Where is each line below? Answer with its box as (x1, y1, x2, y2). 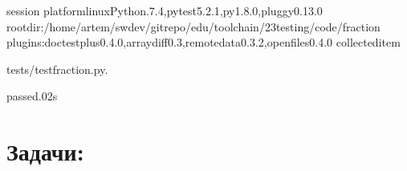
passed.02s (6, 88, 58, 104)
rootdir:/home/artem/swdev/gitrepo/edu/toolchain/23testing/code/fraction (6, 18, 381, 35)
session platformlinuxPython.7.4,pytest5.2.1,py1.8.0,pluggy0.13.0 (6, 2, 323, 18)
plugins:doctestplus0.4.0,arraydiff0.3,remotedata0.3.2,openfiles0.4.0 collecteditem (6, 34, 401, 51)
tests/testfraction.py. (6, 60, 108, 77)
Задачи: (6, 135, 84, 168)
